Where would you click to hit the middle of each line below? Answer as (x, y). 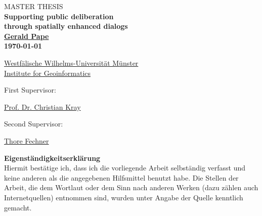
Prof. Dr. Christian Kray (42, 106)
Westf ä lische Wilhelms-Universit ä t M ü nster (71, 62)
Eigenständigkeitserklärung (52, 158)
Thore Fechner (27, 140)
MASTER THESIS (34, 6)
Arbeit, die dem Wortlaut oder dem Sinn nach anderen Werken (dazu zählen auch (131, 187)
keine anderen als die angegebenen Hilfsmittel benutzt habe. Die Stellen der (121, 177)
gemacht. (18, 207)
